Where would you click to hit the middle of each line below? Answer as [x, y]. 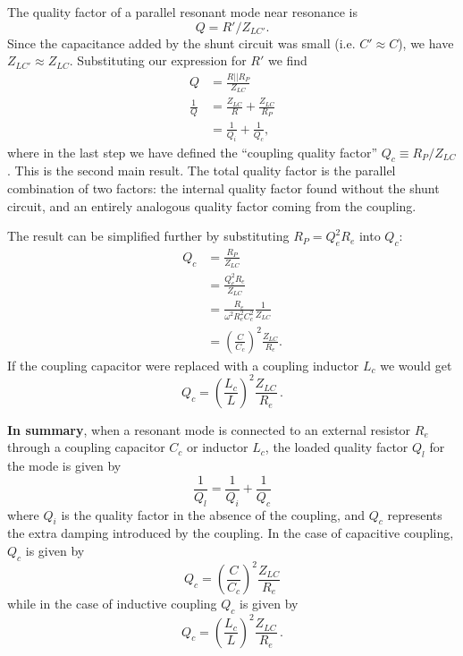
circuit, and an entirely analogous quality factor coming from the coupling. [212, 205]
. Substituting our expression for [158, 60]
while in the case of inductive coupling [112, 604]
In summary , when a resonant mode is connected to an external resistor [209, 429]
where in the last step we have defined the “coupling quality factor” [192, 152]
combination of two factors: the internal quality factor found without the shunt [223, 188]
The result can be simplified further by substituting [148, 236]
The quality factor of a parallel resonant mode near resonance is [183, 12]
